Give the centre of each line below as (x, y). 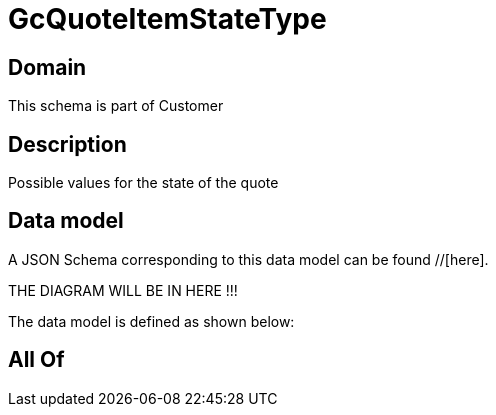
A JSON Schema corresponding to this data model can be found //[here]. (248, 259)
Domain (47, 67)
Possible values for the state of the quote (143, 183)
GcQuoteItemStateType (167, 19)
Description (67, 144)
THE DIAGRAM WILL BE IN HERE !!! (123, 290)
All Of (36, 360)
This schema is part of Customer (116, 106)
